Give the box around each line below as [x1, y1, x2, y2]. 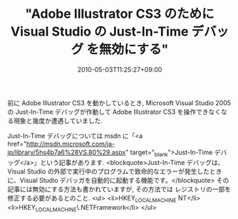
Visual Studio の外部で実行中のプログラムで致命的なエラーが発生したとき [7, 167, 222, 176]
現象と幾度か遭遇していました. [13, 116, 103, 124]
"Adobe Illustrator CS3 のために [25, 6, 214, 22]
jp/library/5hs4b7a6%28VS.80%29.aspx [7, 148, 126, 156]
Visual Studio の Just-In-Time [10, 23, 189, 40]
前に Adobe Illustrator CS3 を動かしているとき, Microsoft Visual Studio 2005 [7, 98, 232, 107]
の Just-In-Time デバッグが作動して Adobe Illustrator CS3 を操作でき [7, 107, 209, 116]
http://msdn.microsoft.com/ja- [26, 139, 115, 148]
